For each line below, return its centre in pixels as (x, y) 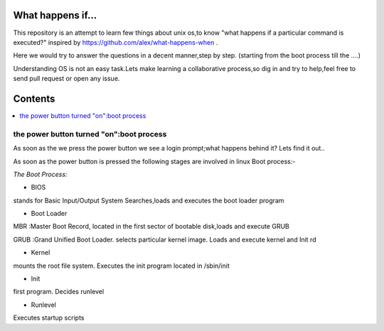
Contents (34, 98)
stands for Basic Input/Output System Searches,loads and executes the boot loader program (149, 200)
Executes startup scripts (49, 318)
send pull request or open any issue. (66, 79)
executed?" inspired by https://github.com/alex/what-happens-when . (116, 42)
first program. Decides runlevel (59, 292)
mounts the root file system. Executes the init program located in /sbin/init (122, 266)
